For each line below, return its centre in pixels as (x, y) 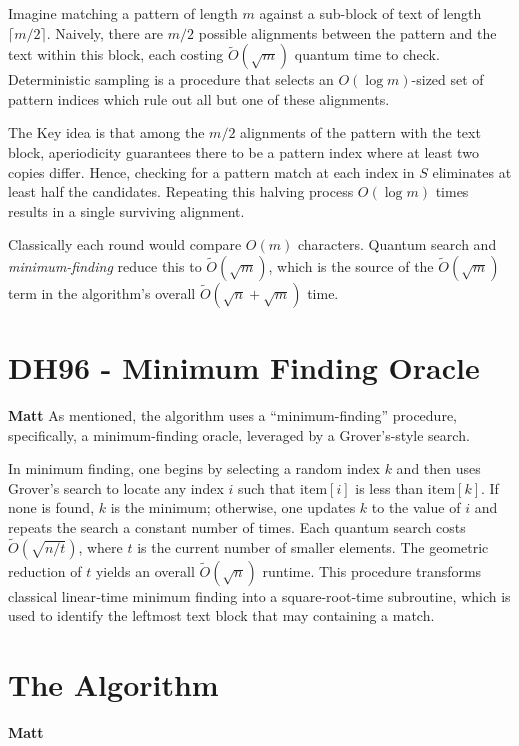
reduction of (45, 570)
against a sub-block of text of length (370, 13)
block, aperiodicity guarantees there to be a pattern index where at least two (243, 151)
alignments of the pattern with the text (360, 132)
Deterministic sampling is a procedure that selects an (171, 79)
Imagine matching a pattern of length (123, 13)
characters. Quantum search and (397, 244)
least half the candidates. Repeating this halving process (181, 191)
